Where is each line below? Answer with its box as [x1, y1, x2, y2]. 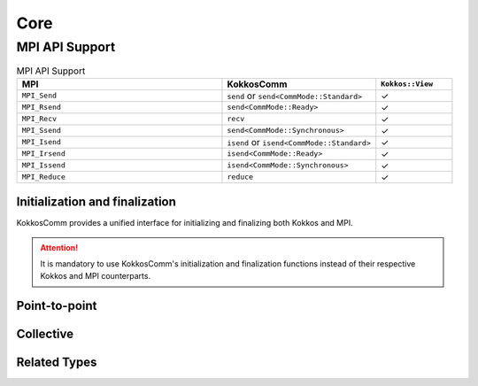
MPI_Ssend [21, 126, 62, 135]
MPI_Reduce [21, 173, 66, 181]
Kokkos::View [381, 80, 434, 89]
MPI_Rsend [21, 103, 62, 112]
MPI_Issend [21, 160, 66, 170]
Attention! [40, 242, 79, 252]
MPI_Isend [21, 137, 62, 147]
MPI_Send [21, 91, 58, 101]
